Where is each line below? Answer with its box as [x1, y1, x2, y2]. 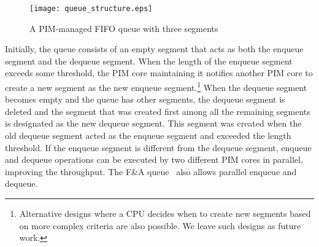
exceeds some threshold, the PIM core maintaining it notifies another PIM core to [5, 66, 313, 79]
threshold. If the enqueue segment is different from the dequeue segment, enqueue [5, 141, 312, 154]
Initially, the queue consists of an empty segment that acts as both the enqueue [5, 42, 304, 55]
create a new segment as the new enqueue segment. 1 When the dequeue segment [5, 79, 307, 93]
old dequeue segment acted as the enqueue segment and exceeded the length [5, 129, 291, 142]
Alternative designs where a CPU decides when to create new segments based [19, 207, 311, 220]
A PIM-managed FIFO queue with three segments [29, 22, 218, 34]
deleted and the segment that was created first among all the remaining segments [5, 104, 310, 117]
